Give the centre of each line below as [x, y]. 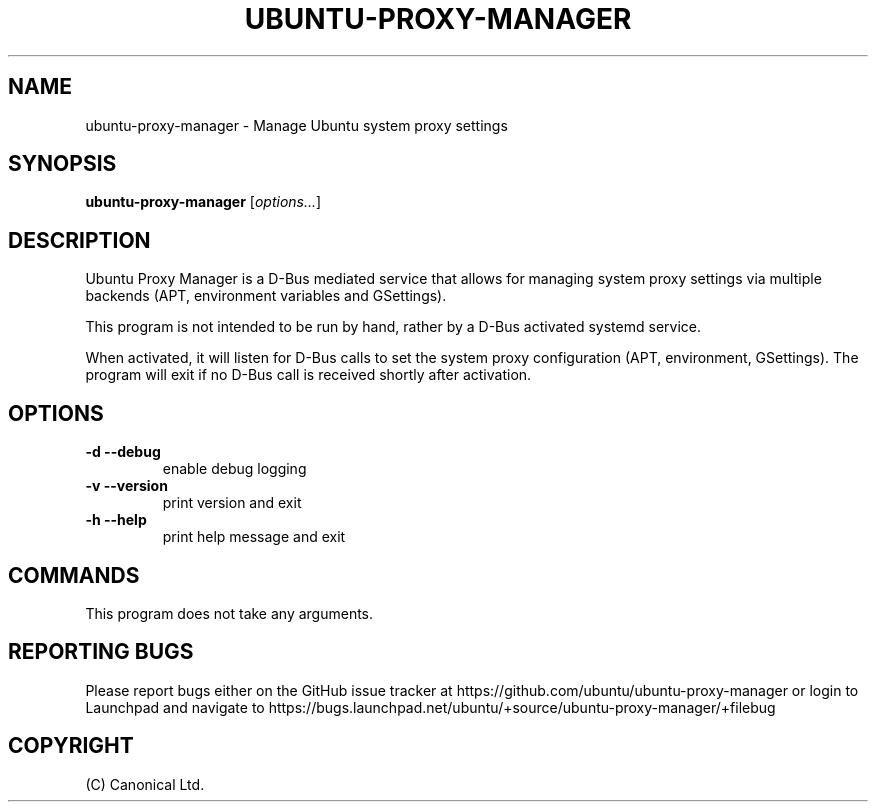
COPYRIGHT [71, 746]
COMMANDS [74, 575]
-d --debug [123, 452]
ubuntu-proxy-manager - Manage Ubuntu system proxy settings [296, 125]
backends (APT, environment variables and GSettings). [266, 296]
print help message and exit [254, 537]
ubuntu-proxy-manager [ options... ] [203, 202]
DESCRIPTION [79, 240]
